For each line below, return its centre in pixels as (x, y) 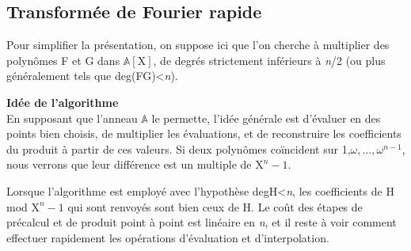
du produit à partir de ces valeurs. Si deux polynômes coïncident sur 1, (179, 148)
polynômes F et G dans (63, 60)
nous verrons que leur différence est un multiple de (129, 164)
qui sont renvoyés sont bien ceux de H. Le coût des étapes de (215, 206)
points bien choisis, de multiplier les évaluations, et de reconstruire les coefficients (204, 133)
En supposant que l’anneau (72, 118)
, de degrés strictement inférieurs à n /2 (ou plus (269, 60)
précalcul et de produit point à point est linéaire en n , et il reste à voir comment (202, 222)
